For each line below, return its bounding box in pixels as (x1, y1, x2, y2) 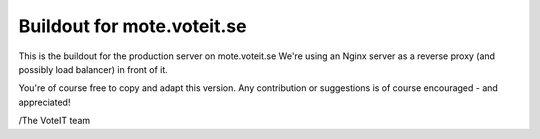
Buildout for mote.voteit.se (18, 15, 247, 37)
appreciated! (18, 96, 71, 108)
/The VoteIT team (18, 115, 91, 127)
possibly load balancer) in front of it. (18, 63, 169, 75)
